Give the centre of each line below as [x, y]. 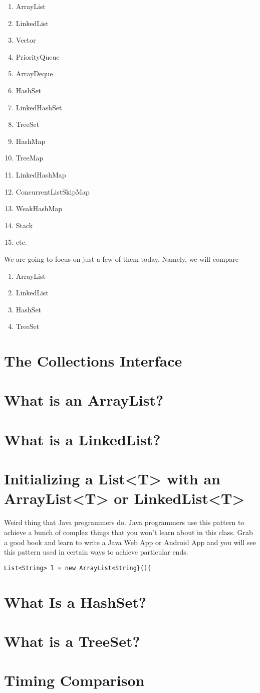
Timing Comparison [74, 680]
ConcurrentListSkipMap [53, 191]
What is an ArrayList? [84, 400]
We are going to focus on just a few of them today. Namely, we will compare [121, 258]
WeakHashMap [39, 208]
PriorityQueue [38, 56]
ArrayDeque [34, 73]
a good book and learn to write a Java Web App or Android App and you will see [130, 542]
